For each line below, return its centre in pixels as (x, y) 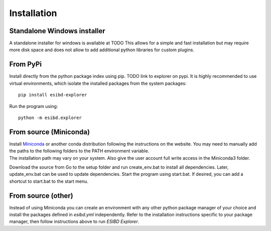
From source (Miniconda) (50, 132)
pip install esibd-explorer (53, 95)
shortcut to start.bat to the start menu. (49, 181)
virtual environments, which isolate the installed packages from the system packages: (98, 83)
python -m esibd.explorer (50, 118)
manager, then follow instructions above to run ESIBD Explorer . (74, 221)
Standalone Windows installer (57, 31)
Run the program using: (34, 106)
